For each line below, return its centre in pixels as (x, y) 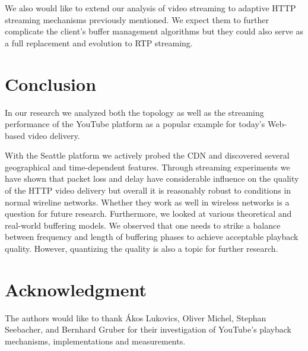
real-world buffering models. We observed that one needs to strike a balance (143, 225)
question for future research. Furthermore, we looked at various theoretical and (148, 214)
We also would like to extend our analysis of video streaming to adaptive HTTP (150, 8)
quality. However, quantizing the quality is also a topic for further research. (142, 249)
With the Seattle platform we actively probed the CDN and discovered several (147, 155)
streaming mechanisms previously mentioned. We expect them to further (137, 19)
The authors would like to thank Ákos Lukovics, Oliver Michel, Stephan (136, 317)
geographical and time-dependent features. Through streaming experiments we (147, 167)
